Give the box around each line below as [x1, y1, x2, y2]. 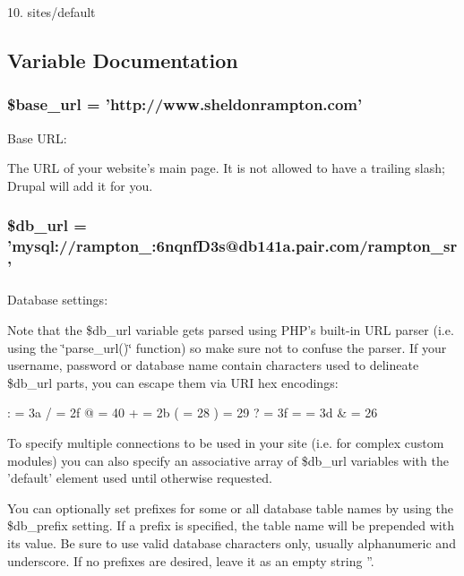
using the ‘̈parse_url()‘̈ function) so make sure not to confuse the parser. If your [7, 338, 447, 357]
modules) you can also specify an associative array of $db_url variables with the [7, 451, 449, 469]
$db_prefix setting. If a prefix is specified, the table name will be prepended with [7, 516, 454, 535]
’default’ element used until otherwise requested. [7, 469, 272, 487]
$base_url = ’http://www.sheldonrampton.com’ [7, 93, 363, 116]
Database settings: [7, 290, 108, 309]
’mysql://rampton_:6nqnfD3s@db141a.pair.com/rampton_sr [7, 235, 458, 257]
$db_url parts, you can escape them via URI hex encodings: [7, 373, 339, 391]
